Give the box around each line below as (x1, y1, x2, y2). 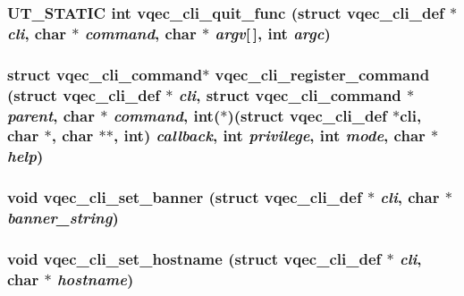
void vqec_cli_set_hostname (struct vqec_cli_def (7, 247, 382, 269)
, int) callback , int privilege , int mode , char (113, 124, 426, 147)
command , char (84, 21, 197, 44)
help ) (7, 145, 44, 167)
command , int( (113, 104, 221, 126)
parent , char (7, 104, 95, 126)
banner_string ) (7, 207, 119, 229)
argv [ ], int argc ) (215, 21, 331, 44)
